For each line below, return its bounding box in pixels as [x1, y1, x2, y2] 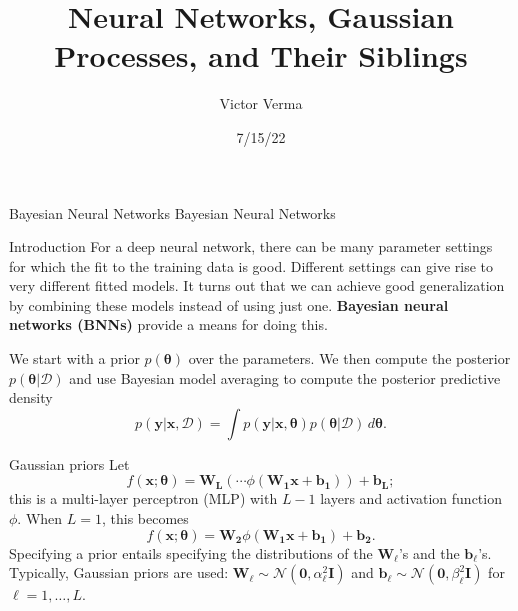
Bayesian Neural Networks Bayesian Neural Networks [9, 202, 336, 223]
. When [17, 508, 63, 529]
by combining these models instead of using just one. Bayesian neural [9, 294, 449, 315]
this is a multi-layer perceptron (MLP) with [9, 488, 278, 509]
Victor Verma [219, 93, 303, 114]
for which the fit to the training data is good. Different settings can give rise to [9, 255, 494, 276]
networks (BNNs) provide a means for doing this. [9, 314, 328, 335]
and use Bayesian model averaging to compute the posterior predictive [69, 367, 501, 388]
